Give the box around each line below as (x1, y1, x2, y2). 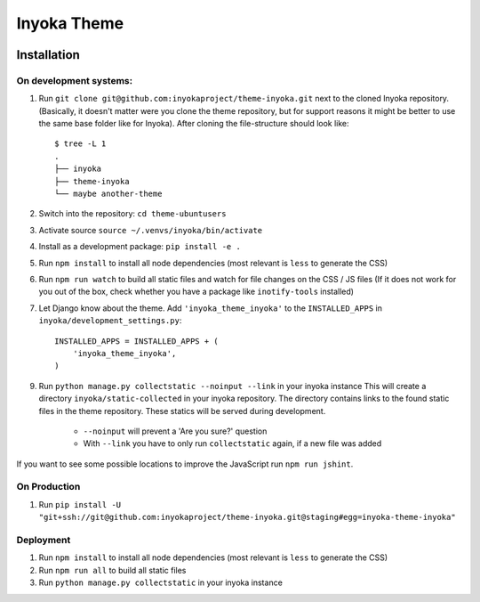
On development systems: (16, 74, 133, 86)
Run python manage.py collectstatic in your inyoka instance (38, 577, 284, 588)
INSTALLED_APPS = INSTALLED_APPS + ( (54, 336, 220, 346)
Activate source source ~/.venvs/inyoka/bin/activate (38, 224, 263, 235)
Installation (16, 47, 80, 62)
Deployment (16, 533, 71, 546)
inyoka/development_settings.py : (38, 315, 182, 326)
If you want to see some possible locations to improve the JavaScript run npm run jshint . (16, 459, 354, 469)
